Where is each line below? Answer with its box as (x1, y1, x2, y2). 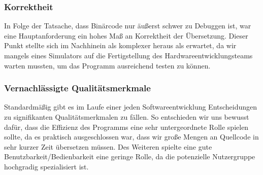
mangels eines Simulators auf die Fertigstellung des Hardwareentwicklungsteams (4, 50, 253, 60)
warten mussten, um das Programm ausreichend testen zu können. (4, 60, 211, 71)
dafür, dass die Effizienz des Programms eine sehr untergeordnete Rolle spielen (4, 121, 249, 132)
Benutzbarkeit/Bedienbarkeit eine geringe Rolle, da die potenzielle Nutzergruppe (4, 151, 255, 162)
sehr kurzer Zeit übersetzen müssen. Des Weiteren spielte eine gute (4, 141, 212, 152)
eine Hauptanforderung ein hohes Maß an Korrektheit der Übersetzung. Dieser (4, 30, 248, 41)
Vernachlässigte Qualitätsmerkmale (4, 82, 151, 94)
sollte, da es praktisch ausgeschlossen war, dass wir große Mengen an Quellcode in (4, 131, 259, 142)
